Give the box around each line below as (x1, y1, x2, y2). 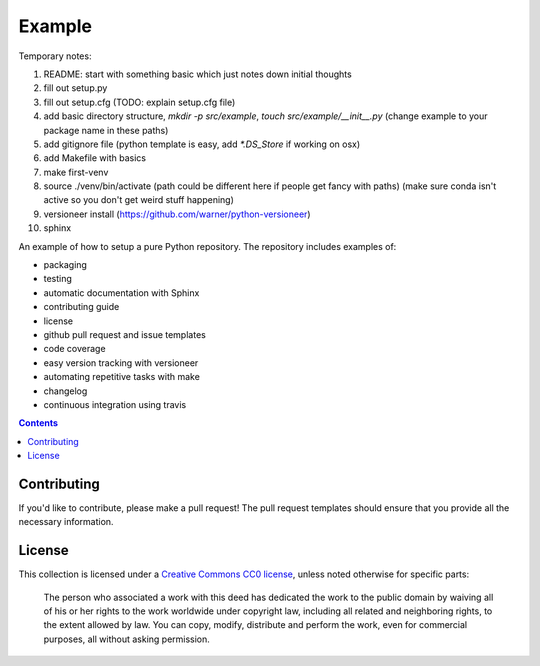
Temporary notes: (18, 50, 92, 62)
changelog (43, 385, 88, 397)
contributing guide (43, 301, 120, 313)
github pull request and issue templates (43, 328, 207, 340)
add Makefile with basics (43, 152, 147, 164)
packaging (43, 259, 87, 271)
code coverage (43, 343, 106, 355)
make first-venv (43, 166, 109, 178)
